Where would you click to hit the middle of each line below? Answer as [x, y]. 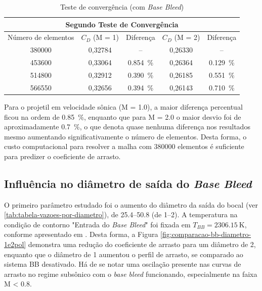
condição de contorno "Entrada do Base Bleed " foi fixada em [97, 224]
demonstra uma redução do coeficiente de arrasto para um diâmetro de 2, [142, 244]
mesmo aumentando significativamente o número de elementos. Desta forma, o [125, 136]
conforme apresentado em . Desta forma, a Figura [81, 234]
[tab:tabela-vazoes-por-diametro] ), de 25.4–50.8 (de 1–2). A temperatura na [121, 214]
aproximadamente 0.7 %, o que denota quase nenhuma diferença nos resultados [127, 127]
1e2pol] [15, 244]
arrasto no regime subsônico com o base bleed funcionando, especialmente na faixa [131, 274]
